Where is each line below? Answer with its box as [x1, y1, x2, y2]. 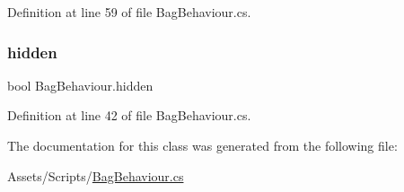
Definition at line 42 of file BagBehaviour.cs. [7, 106, 251, 125]
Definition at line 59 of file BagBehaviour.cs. [7, 3, 251, 21]
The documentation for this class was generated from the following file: [7, 136, 398, 154]
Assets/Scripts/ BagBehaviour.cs [7, 166, 184, 185]
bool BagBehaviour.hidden [7, 75, 154, 94]
